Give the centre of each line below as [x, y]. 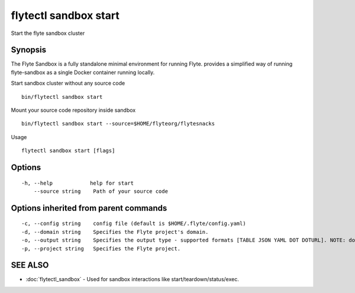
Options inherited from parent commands [89, 208]
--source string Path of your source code [101, 191]
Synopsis [29, 50]
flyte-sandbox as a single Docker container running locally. [83, 72]
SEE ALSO [30, 265]
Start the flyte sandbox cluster [48, 33]
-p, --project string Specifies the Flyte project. [101, 248]
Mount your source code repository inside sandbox [73, 110]
